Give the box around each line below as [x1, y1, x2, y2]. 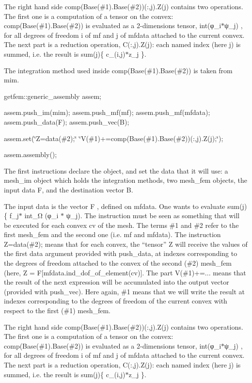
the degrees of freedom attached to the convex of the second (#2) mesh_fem [4, 258, 232, 268]
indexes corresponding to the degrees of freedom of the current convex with [4, 296, 227, 306]
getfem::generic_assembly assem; [4, 91, 101, 101]
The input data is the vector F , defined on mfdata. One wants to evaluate [4, 201, 225, 211]
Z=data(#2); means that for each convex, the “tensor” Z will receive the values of [4, 239, 248, 249]
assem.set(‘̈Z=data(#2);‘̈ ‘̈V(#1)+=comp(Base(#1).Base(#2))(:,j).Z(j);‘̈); [4, 133, 223, 143]
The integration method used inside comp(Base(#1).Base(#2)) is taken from [4, 65, 233, 75]
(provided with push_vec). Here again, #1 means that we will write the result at [4, 286, 245, 296]
